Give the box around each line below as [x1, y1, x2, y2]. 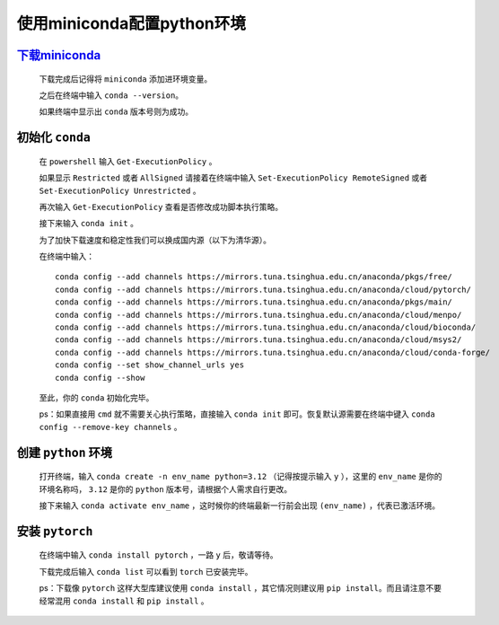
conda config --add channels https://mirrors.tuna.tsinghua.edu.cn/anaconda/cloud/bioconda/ [55, 322, 477, 332]
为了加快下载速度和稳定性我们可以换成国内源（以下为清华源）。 [39, 234, 271, 245]
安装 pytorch [16, 524, 93, 539]
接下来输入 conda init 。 [39, 218, 139, 229]
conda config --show [55, 373, 145, 383]
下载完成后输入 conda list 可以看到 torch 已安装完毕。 [39, 566, 253, 577]
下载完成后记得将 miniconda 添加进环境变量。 [39, 73, 213, 84]
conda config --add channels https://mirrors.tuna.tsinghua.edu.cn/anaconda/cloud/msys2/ [55, 335, 462, 345]
